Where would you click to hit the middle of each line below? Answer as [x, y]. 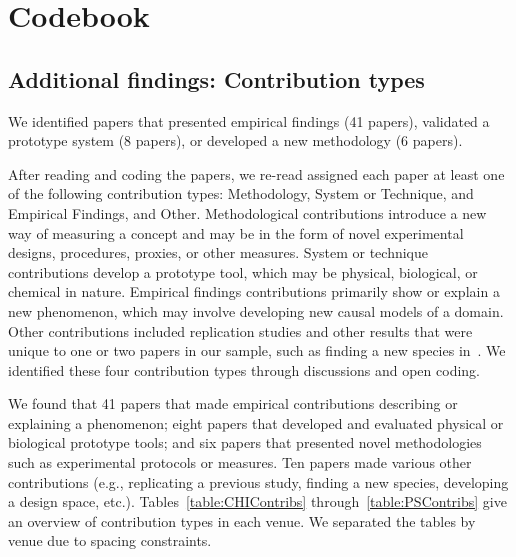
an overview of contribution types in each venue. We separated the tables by [242, 520]
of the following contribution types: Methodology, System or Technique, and [241, 193]
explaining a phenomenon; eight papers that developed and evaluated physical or [256, 422]
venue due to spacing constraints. [110, 540]
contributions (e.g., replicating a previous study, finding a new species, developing [258, 481]
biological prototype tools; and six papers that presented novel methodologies [245, 442]
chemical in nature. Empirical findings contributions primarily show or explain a [254, 291]
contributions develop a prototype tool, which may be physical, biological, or [243, 271]
